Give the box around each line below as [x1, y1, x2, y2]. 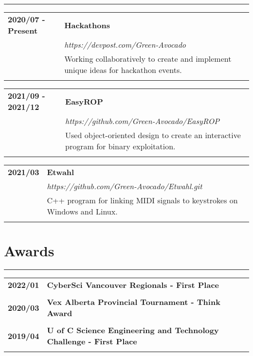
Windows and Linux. [47, 206, 118, 217]
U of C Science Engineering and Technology [47, 324, 219, 336]
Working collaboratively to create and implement [64, 53, 232, 64]
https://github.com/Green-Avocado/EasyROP [65, 115, 220, 126]
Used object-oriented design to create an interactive [65, 129, 241, 141]
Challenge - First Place [47, 336, 137, 347]
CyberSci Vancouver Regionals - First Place [47, 279, 219, 291]
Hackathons [64, 19, 110, 31]
